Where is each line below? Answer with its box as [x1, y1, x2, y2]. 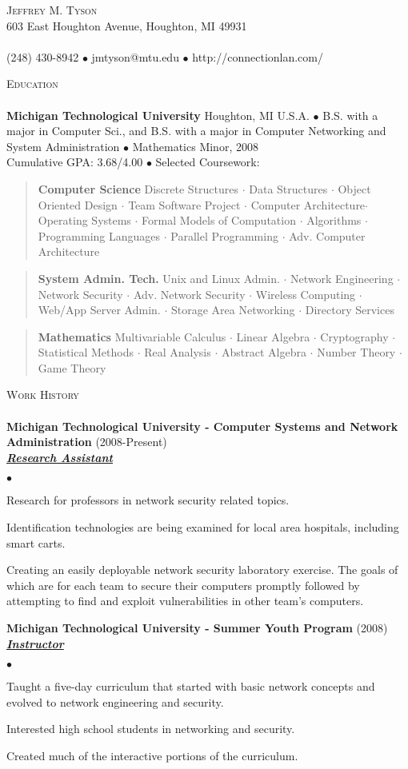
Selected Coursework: [155, 153, 260, 170]
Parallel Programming [170, 227, 278, 244]
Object [338, 180, 371, 197]
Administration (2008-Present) [6, 433, 167, 450]
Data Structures [249, 180, 328, 197]
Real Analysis [144, 344, 211, 361]
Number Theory [317, 344, 396, 361]
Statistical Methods [38, 344, 134, 361]
